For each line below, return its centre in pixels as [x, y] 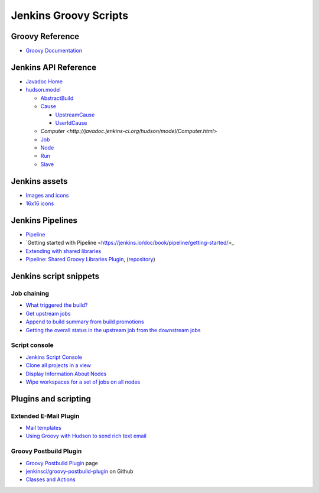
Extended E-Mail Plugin [45, 416]
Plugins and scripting [51, 399]
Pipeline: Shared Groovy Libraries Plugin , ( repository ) [91, 260]
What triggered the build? [57, 305]
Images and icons [47, 195]
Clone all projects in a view [58, 365]
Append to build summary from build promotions [85, 322]
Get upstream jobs [48, 313]
